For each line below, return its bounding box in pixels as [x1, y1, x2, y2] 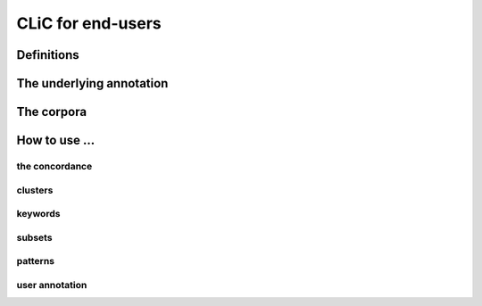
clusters [16, 184, 54, 196]
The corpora [16, 104, 87, 120]
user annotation [16, 278, 87, 291]
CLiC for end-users [16, 13, 162, 33]
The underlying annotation [16, 76, 169, 91]
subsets [16, 231, 53, 244]
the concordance [16, 160, 93, 172]
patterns [16, 255, 55, 268]
